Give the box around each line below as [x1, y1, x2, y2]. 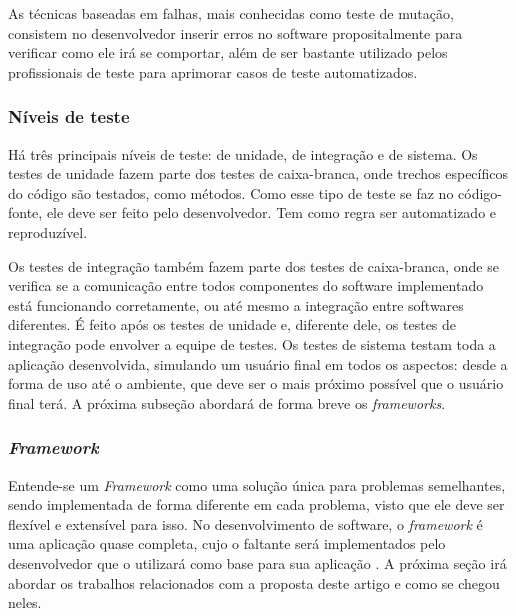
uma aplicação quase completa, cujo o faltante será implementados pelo [8, 533, 446, 554]
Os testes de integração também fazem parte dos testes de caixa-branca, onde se [8, 255, 499, 276]
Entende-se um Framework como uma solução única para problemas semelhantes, [8, 474, 506, 495]
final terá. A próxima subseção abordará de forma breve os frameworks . [8, 392, 446, 413]
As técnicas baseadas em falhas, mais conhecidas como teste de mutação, [8, 3, 454, 23]
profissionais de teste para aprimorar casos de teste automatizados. [8, 61, 418, 82]
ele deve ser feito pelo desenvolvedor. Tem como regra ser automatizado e [46, 202, 497, 223]
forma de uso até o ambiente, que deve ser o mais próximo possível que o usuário [8, 373, 504, 394]
